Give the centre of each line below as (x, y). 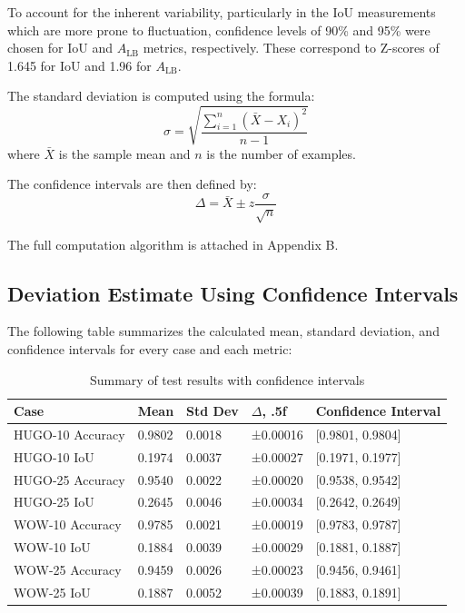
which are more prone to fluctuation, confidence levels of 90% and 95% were (219, 30)
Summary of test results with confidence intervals (227, 379)
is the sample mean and (124, 153)
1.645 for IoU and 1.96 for (79, 65)
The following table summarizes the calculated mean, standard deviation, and (223, 331)
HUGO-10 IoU (54, 456)
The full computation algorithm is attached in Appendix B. (173, 244)
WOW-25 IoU (52, 592)
